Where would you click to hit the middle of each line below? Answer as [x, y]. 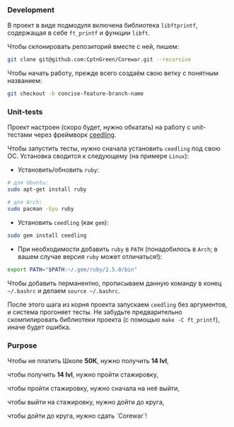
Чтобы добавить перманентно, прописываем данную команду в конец [115, 283]
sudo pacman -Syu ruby [41, 209]
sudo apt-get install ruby [47, 189]
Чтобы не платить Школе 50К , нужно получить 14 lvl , [88, 360]
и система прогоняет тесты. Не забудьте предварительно [95, 312]
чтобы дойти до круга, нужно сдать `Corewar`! [77, 416]
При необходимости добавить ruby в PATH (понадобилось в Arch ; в [117, 249]
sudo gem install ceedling [47, 235]
